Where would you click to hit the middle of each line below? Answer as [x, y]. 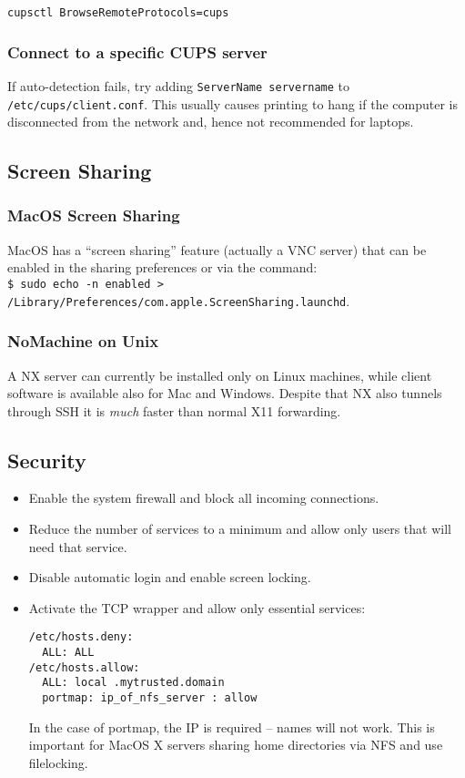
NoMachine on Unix [83, 341]
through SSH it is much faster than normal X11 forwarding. [174, 410]
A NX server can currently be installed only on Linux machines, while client [220, 375]
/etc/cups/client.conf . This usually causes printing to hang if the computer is [232, 103]
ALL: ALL [68, 653]
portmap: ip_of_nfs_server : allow [150, 698]
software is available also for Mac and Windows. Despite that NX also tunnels [225, 393]
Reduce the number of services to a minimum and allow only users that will [240, 529]
